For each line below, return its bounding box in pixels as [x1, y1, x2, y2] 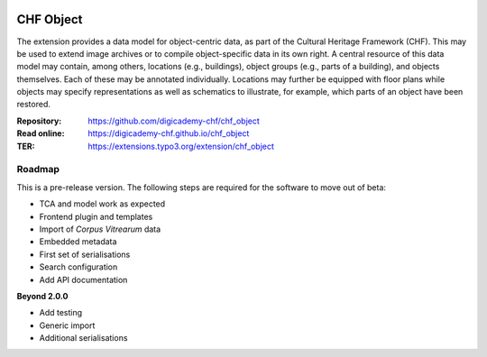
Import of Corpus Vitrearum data [39, 224, 161, 234]
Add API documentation [39, 274, 128, 285]
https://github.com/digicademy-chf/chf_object [87, 115, 261, 126]
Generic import [39, 320, 96, 331]
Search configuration [39, 261, 118, 272]
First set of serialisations [39, 249, 131, 260]
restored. [16, 99, 51, 110]
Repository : [16, 115, 62, 126]
